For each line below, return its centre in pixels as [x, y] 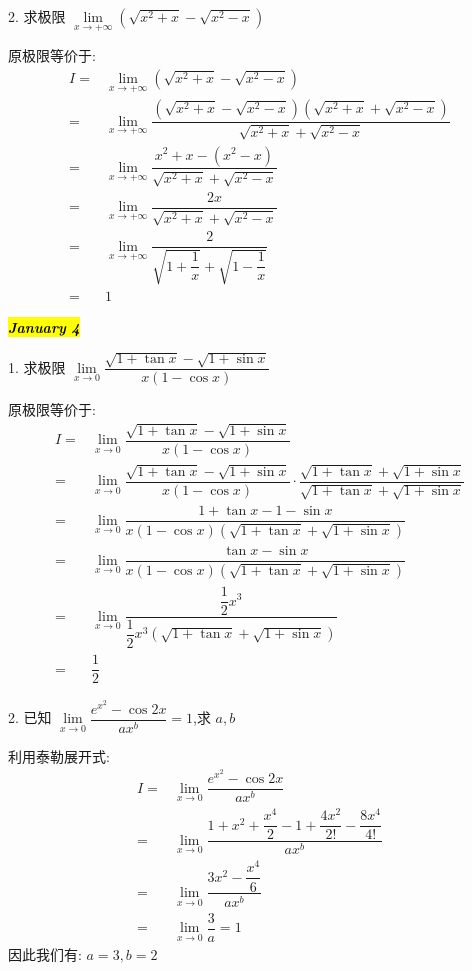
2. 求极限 [37, 16]
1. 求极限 [37, 366]
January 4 [44, 326]
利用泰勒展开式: [59, 755]
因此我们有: [45, 953]
